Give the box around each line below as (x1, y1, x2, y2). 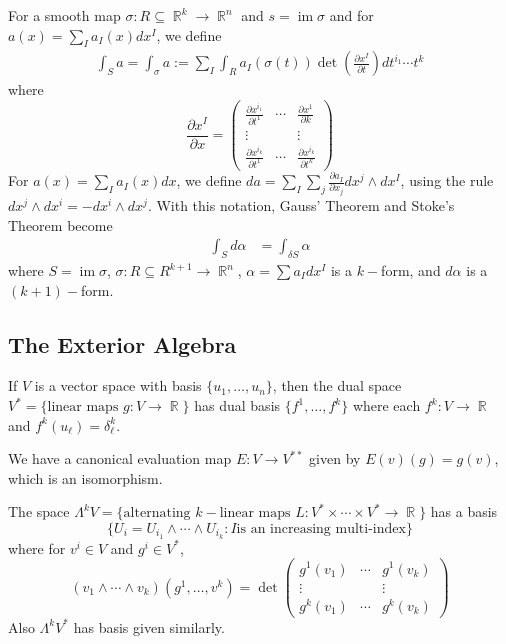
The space (8, 501, 70, 522)
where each (352, 395, 421, 415)
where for (8, 537, 66, 558)
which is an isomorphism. (8, 467, 163, 488)
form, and (381, 260, 441, 281)
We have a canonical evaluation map (8, 448, 232, 469)
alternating (123, 506, 191, 521)
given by (309, 448, 361, 469)
